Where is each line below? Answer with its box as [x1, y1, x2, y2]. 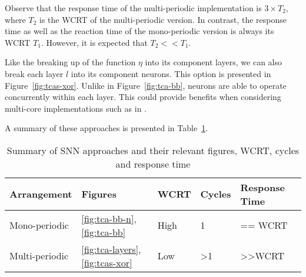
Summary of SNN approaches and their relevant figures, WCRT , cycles [6, 143, 300, 157]
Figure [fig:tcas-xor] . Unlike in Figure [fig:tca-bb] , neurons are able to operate [5, 79, 287, 91]
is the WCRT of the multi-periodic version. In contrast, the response [39, 13, 287, 25]
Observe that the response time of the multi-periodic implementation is [5, 2, 262, 14]
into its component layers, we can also [145, 56, 282, 68]
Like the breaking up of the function [5, 56, 136, 68]
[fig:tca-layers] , [81, 242, 141, 256]
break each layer [5, 67, 64, 79]
